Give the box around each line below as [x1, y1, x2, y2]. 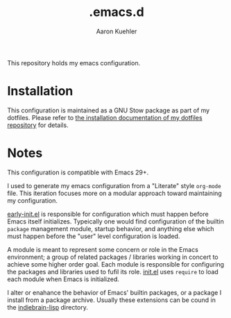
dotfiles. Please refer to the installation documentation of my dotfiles [7, 113, 203, 122]
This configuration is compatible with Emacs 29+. [7, 168, 149, 176]
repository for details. [7, 121, 69, 129]
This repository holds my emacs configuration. [7, 58, 141, 67]
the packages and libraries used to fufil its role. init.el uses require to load [7, 267, 219, 276]
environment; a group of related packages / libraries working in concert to [7, 253, 219, 261]
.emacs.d [89, 4, 144, 20]
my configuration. [7, 196, 58, 205]
